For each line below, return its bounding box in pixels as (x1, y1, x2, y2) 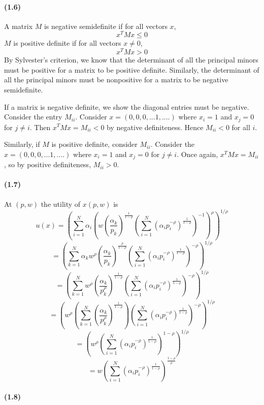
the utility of (41, 198, 81, 209)
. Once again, (177, 148, 218, 159)
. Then (29, 121, 51, 132)
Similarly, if (4, 139, 40, 149)
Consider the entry (4, 111, 62, 122)
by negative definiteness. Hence (107, 121, 204, 132)
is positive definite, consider (51, 139, 138, 149)
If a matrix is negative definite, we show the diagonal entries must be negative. (4, 101, 249, 112)
